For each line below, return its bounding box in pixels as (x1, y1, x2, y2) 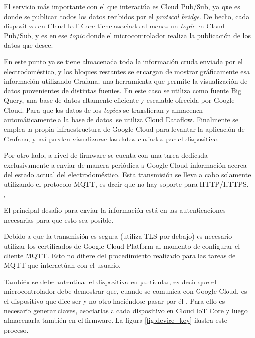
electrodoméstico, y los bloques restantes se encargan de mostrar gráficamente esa (4, 66, 250, 76)
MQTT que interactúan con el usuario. (4, 260, 121, 270)
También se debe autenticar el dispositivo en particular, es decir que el (4, 276, 217, 286)
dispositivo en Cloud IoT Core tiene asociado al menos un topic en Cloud (4, 21, 225, 31)
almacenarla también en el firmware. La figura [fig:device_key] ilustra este (4, 315, 227, 325)
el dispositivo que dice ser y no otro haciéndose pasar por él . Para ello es (4, 296, 225, 306)
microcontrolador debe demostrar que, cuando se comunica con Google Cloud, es (4, 286, 247, 296)
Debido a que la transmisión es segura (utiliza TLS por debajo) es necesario (4, 231, 232, 241)
